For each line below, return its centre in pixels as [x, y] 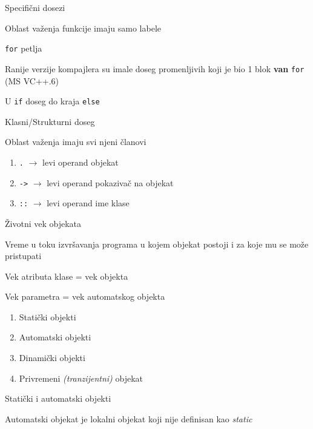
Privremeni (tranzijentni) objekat [81, 378]
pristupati [23, 256]
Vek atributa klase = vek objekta [67, 276]
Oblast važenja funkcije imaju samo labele [83, 28]
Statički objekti [48, 316]
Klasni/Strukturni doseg [50, 121]
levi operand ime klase [88, 203]
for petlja [24, 48]
